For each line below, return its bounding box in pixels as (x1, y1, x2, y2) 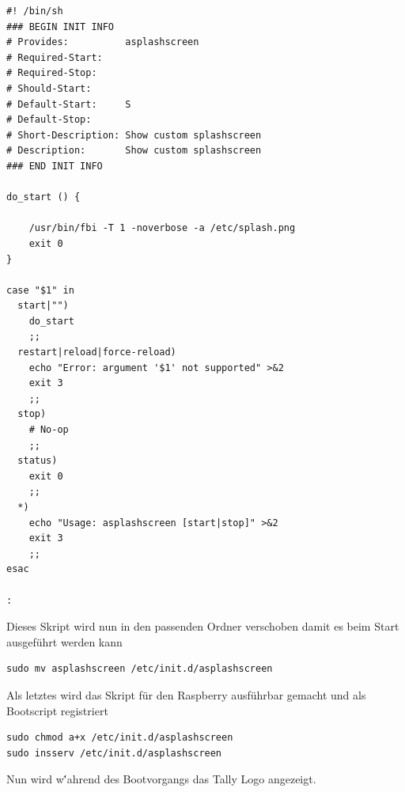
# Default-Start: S (6, 98, 131, 110)
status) (17, 455, 58, 467)
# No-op (28, 424, 69, 436)
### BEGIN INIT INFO (6, 21, 115, 32)
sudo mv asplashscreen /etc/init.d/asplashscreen (6, 663, 273, 675)
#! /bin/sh (6, 6, 63, 17)
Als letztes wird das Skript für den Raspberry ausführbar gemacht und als (6, 686, 366, 703)
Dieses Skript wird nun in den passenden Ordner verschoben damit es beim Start (6, 618, 399, 635)
